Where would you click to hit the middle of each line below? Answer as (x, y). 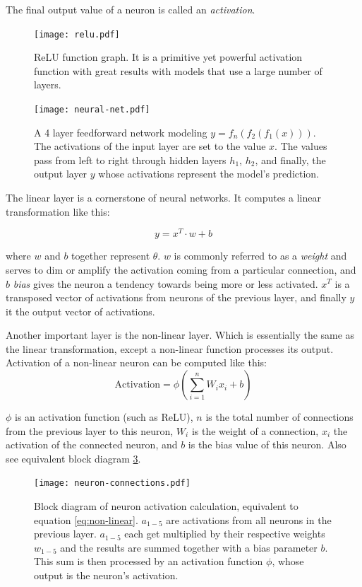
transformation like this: (58, 211)
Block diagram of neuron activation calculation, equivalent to (166, 506)
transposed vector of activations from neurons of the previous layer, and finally (176, 297)
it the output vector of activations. (80, 311)
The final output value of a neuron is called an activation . (131, 9)
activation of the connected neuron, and (92, 444)
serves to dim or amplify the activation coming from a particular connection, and (181, 269)
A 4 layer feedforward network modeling (121, 132)
